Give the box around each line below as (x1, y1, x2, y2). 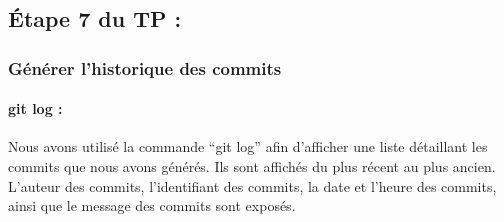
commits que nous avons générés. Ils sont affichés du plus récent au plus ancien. (8, 156, 496, 177)
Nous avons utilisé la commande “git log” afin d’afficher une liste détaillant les (8, 136, 488, 157)
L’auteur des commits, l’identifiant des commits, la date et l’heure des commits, (8, 175, 497, 196)
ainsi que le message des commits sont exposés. (8, 195, 296, 216)
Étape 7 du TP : (8, 3, 182, 34)
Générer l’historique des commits (8, 55, 282, 80)
